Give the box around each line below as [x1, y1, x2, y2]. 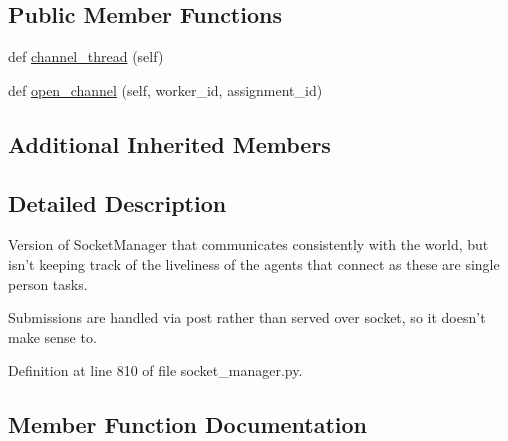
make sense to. [8, 326, 97, 347]
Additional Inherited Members [8, 128, 331, 159]
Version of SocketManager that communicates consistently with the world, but [8, 234, 489, 255]
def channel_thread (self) [8, 46, 164, 67]
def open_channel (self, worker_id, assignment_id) [8, 79, 323, 100]
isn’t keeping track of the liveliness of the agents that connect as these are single [8, 253, 500, 274]
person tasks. [8, 273, 88, 294]
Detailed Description [8, 187, 227, 218]
